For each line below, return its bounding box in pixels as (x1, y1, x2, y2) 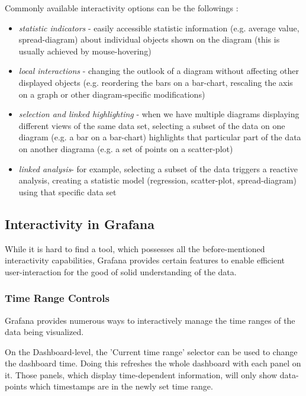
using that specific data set (18, 185, 117, 198)
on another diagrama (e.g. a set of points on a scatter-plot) (18, 142, 233, 154)
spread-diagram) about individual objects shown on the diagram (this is (18, 33, 280, 46)
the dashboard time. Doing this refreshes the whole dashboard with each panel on (5, 357, 301, 369)
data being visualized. (5, 326, 84, 338)
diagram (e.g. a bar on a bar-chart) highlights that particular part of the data (18, 131, 301, 143)
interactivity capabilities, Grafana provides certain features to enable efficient (5, 254, 285, 266)
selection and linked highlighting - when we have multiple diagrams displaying (18, 108, 299, 120)
